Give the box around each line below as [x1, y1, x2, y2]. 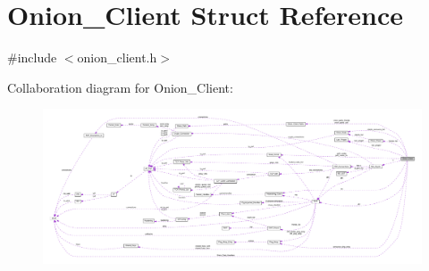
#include [7, 48, 57, 67]
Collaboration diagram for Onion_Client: [7, 78, 233, 96]
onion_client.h [77, 48, 157, 67]
